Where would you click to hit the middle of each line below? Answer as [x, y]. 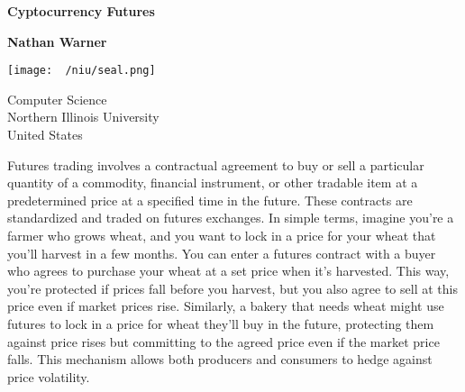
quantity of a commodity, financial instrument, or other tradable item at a [213, 182]
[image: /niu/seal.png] [82, 71]
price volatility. [49, 376]
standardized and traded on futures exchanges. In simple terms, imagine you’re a [231, 218]
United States [45, 135]
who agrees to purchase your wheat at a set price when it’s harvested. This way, [228, 271]
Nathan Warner [57, 41]
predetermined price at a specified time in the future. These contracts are [210, 200]
